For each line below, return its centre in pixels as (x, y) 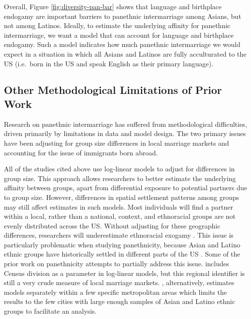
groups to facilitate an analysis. (50, 311)
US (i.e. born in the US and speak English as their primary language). (109, 63)
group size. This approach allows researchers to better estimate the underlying (120, 178)
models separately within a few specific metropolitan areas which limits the (115, 292)
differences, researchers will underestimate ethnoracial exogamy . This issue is (119, 235)
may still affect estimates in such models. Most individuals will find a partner (118, 206)
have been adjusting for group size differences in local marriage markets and (117, 143)
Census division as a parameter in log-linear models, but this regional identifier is (125, 273)
